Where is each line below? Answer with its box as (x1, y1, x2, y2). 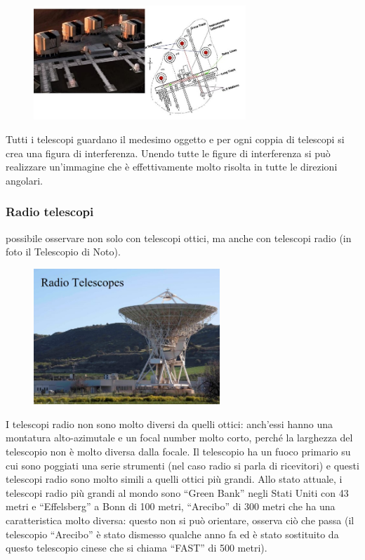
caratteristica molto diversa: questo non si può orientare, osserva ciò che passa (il (6, 512, 354, 527)
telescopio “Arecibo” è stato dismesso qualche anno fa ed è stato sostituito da (6, 526, 339, 541)
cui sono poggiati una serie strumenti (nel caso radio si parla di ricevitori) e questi (6, 458, 359, 472)
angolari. (6, 173, 43, 187)
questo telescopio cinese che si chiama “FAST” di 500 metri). (6, 540, 267, 555)
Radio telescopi (6, 203, 94, 220)
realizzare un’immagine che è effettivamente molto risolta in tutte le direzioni (6, 159, 338, 174)
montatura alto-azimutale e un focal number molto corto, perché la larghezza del (6, 430, 353, 445)
